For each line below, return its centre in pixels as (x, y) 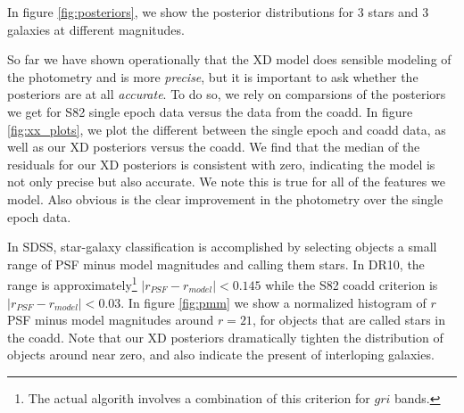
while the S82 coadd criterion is (352, 284)
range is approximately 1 (72, 283)
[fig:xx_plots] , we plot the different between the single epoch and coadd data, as (227, 129)
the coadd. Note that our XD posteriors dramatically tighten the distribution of (225, 337)
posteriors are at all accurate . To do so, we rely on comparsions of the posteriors (227, 94)
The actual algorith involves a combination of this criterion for (199, 397)
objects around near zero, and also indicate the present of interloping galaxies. (221, 355)
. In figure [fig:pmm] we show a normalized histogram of (273, 302)
